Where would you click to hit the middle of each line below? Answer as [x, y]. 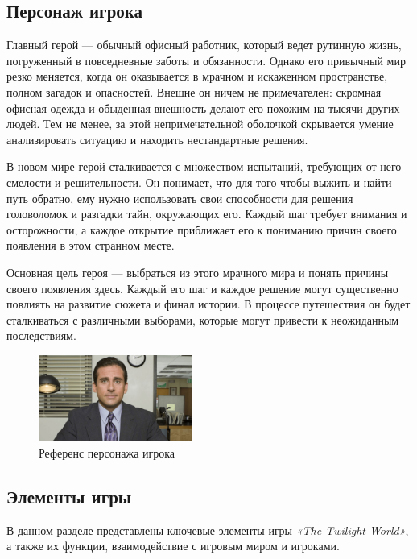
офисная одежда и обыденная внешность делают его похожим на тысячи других [203, 108]
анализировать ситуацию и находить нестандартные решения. [157, 139]
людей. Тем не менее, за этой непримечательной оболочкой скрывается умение [200, 124]
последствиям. [41, 335]
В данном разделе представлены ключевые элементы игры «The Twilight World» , [208, 530]
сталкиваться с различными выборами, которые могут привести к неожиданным [203, 319]
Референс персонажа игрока [107, 452]
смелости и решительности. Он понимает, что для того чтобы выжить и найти [199, 182]
